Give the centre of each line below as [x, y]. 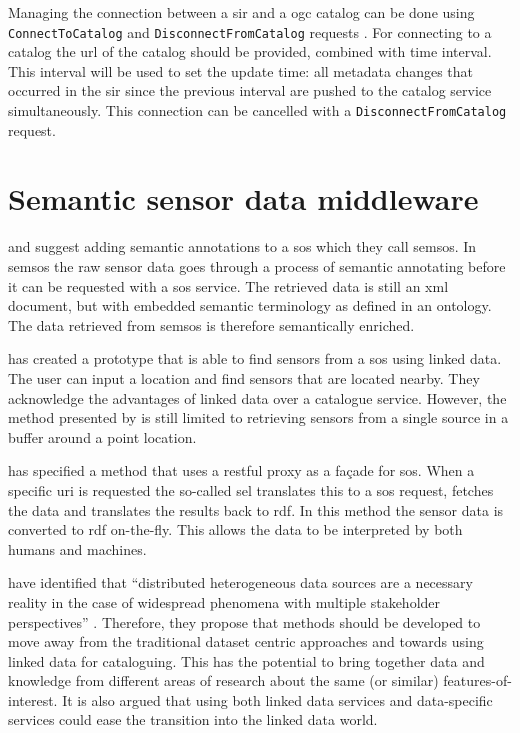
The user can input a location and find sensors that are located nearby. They [244, 377]
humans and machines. [77, 548]
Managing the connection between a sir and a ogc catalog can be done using [241, 12]
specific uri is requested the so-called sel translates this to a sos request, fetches [251, 489]
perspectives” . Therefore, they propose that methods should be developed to [244, 621]
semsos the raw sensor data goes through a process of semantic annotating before [257, 266]
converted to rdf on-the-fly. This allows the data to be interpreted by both [235, 529]
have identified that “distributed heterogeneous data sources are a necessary [240, 582]
